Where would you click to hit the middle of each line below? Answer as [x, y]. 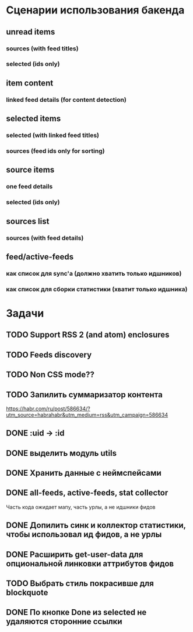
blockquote [27, 592]
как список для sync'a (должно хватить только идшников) [94, 273]
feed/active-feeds [40, 257]
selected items [34, 118]
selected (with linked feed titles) [52, 135]
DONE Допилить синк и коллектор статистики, [96, 525]
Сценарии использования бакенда [95, 10]
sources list [28, 221]
